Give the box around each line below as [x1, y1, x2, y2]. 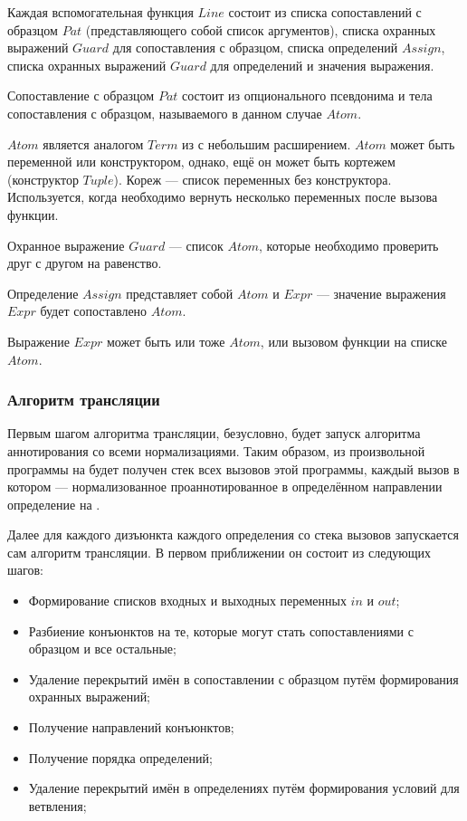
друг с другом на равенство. [7, 253, 162, 272]
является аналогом [43, 134, 144, 153]
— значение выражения [316, 283, 446, 302]
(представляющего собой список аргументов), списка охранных [85, 20, 436, 39]
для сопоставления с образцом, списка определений [112, 38, 398, 57]
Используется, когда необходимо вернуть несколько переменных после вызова [7, 187, 438, 206]
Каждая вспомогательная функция [7, 3, 194, 21]
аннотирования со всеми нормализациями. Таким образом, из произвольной [7, 441, 425, 460]
